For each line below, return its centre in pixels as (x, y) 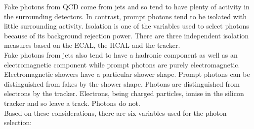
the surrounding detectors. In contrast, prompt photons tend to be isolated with (126, 16)
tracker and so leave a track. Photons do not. (72, 103)
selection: (18, 122)
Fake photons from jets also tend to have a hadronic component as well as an (121, 54)
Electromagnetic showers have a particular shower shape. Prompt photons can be (127, 74)
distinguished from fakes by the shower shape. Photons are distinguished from (122, 83)
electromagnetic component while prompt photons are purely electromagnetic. (122, 64)
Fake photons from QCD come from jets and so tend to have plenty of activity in (127, 6)
